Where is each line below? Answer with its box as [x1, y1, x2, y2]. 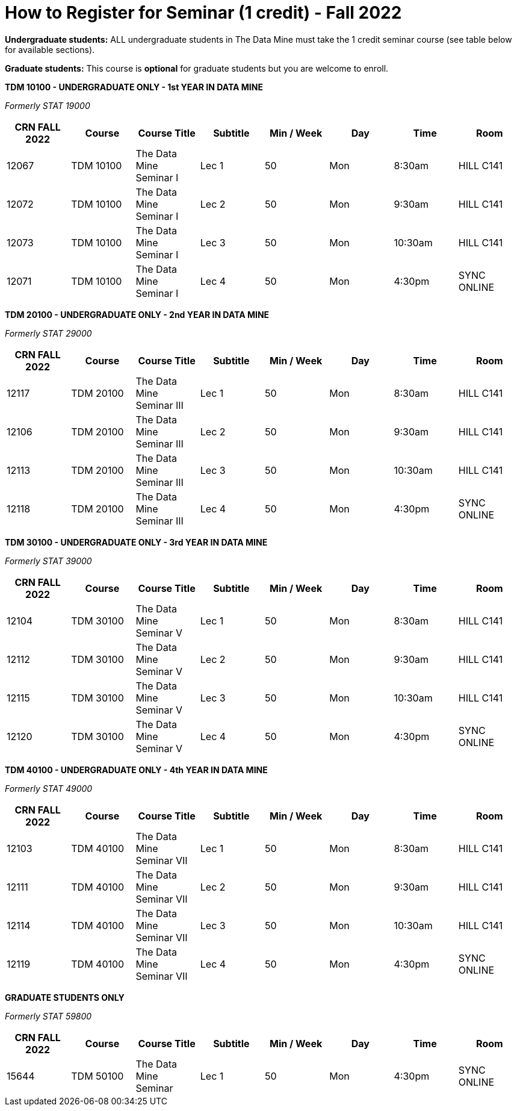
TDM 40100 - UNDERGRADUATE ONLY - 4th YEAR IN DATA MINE [5, 764, 268, 775]
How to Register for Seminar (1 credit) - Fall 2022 [5, 2, 402, 23]
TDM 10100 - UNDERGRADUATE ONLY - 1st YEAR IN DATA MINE [5, 81, 263, 92]
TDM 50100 [71, 1069, 124, 1082]
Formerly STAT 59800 [5, 1010, 92, 1021]
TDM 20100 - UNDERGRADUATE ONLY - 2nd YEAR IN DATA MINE [5, 309, 270, 320]
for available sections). [5, 44, 95, 55]
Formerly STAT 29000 [5, 328, 92, 338]
